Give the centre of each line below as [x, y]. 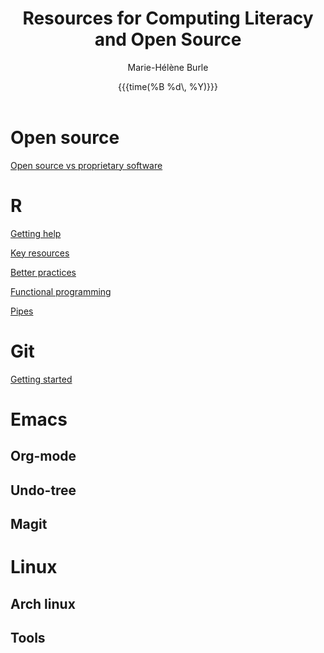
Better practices [43, 272]
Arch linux [43, 603]
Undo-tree [43, 490]
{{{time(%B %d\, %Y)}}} [168, 86]
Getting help [36, 233]
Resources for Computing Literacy [168, 18]
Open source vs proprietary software [86, 165]
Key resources [40, 253]
